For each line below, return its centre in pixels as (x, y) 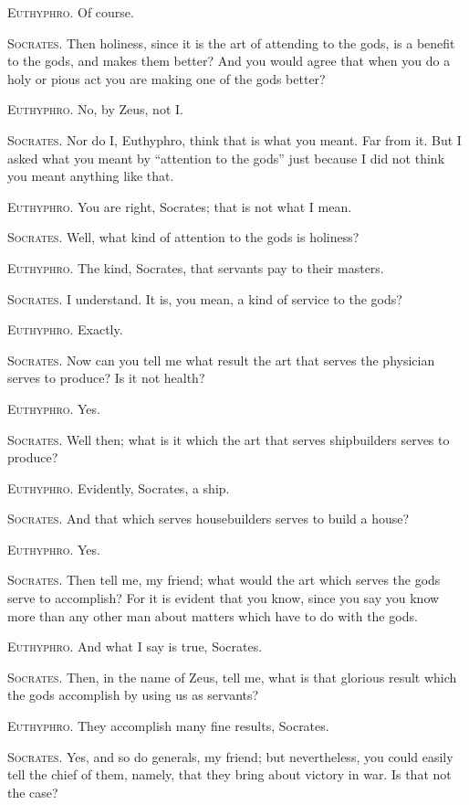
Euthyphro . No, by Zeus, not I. (95, 109)
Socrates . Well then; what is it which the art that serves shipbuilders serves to (229, 439)
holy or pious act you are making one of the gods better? (167, 78)
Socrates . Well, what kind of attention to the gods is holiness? (183, 237)
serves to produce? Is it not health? (106, 378)
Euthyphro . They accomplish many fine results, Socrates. (168, 726)
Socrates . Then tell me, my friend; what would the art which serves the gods (224, 580)
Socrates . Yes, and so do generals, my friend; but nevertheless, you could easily (230, 756)
